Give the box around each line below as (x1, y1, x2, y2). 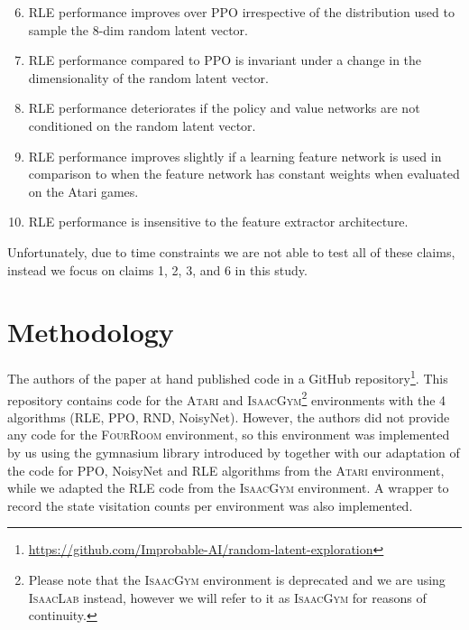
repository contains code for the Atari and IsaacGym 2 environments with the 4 (7, 387, 446, 409)
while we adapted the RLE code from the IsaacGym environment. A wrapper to (7, 478, 449, 497)
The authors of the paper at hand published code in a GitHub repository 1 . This (7, 366, 448, 387)
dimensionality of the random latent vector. (28, 68, 269, 87)
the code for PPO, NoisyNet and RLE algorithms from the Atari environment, (7, 460, 445, 479)
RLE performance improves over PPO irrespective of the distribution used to (28, 3, 455, 21)
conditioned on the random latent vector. (28, 116, 256, 134)
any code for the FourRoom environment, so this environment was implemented (7, 425, 450, 444)
